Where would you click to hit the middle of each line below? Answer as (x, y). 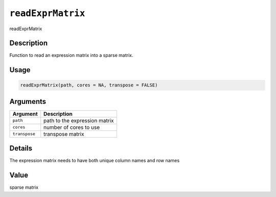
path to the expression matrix (79, 120)
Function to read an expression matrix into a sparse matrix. (71, 55)
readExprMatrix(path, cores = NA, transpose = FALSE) (89, 85)
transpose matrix (64, 134)
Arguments (28, 102)
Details (21, 148)
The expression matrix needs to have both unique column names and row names (95, 161)
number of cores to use (72, 127)
